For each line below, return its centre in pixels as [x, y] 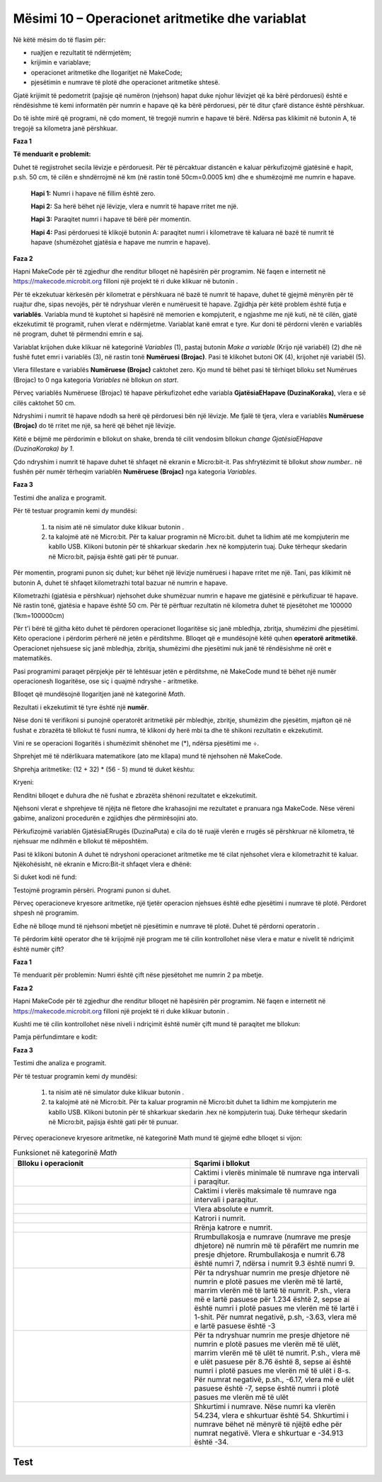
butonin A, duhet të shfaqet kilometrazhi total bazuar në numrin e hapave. [120, 583]
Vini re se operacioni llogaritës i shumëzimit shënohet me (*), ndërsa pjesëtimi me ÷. [136, 743]
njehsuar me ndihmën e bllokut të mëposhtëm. [81, 841]
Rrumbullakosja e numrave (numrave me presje [273, 1237]
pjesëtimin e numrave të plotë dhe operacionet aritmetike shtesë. [126, 82]
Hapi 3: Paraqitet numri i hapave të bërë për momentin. [111, 219]
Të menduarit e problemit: [52, 154]
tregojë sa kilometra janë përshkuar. [65, 128]
